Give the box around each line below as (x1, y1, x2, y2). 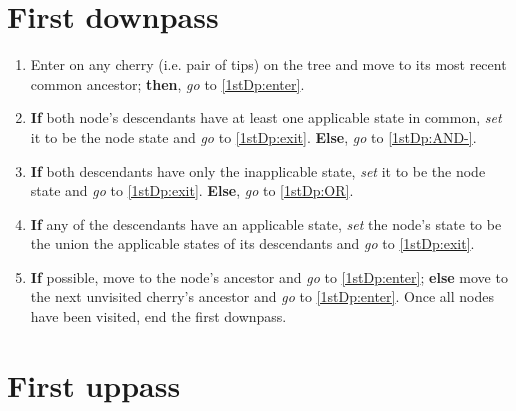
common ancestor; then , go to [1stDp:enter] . (30, 73, 305, 94)
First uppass (7, 364, 181, 405)
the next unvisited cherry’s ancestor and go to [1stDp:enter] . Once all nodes (30, 286, 494, 307)
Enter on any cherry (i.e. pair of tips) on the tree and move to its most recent (30, 54, 507, 75)
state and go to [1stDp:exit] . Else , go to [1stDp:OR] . (30, 180, 354, 201)
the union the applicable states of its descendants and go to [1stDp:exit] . (30, 233, 475, 254)
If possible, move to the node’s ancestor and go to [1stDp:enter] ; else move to (30, 266, 508, 287)
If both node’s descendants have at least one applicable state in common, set (30, 107, 502, 128)
